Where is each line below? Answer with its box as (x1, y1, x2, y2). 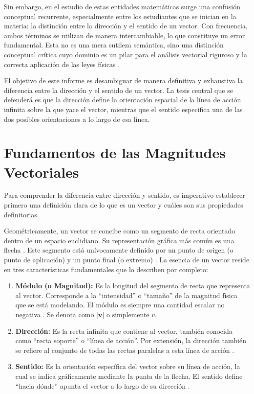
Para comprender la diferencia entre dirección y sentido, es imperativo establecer (4, 190, 245, 200)
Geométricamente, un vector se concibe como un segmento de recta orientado (4, 226, 235, 236)
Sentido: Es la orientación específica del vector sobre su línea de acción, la (15, 361, 240, 371)
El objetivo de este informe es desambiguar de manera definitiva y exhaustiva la (4, 75, 243, 86)
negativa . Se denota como (15, 309, 94, 319)
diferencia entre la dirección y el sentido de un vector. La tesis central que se (4, 85, 233, 95)
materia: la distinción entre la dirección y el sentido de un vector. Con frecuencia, (4, 21, 248, 31)
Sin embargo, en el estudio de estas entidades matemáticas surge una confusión (4, 1, 240, 11)
